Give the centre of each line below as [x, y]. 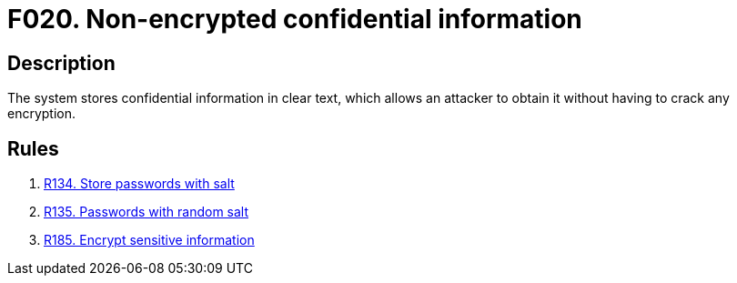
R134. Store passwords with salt [139, 184]
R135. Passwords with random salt [146, 212]
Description [61, 63]
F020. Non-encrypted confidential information [295, 19]
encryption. [42, 114]
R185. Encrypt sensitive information [149, 240]
